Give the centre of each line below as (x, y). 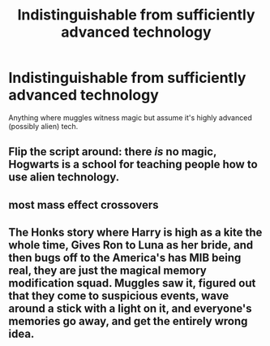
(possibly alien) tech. (43, 126)
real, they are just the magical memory (107, 271)
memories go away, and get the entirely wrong (128, 321)
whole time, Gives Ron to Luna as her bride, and (131, 245)
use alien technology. (64, 177)
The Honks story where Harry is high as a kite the (135, 233)
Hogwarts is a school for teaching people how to (133, 164)
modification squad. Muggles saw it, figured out (132, 283)
